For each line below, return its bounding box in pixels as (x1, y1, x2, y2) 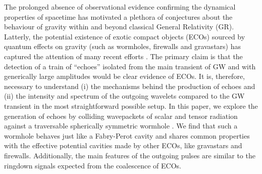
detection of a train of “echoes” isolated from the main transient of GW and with (4, 61, 256, 71)
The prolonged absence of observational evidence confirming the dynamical (4, 2, 236, 12)
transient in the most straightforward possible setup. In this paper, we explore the (4, 100, 258, 111)
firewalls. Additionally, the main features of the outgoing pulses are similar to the (4, 150, 255, 160)
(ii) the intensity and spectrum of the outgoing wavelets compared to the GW (4, 91, 245, 101)
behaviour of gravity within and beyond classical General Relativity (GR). (4, 21, 234, 32)
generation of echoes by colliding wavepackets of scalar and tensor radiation (4, 110, 238, 121)
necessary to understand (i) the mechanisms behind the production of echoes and (4, 80, 255, 91)
